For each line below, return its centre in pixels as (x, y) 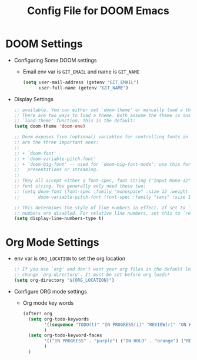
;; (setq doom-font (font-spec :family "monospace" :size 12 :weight (101, 191)
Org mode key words (48, 303)
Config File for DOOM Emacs (98, 11)
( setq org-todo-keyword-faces (65, 336)
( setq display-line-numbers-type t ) (59, 219)
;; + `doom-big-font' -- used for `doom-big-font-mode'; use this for (102, 164)
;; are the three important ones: (56, 142)
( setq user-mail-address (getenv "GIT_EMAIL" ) (81, 82)
